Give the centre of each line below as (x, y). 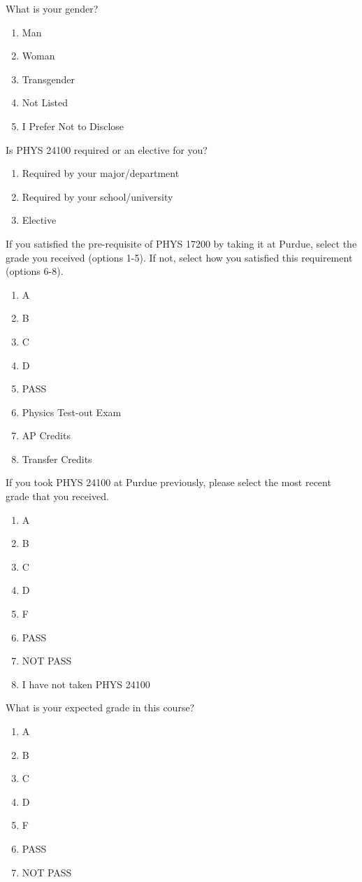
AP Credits (46, 435)
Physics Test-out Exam (72, 412)
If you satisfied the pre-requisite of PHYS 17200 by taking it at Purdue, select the (181, 243)
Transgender (49, 79)
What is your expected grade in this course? (100, 707)
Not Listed (45, 102)
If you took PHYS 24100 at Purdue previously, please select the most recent (168, 482)
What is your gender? (52, 8)
